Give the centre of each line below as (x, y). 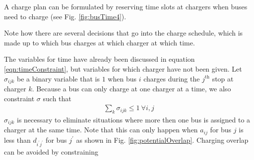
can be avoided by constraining (51, 151)
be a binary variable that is (58, 78)
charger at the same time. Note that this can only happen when (101, 130)
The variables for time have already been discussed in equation (99, 59)
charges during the (172, 78)
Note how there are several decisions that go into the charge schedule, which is (124, 33)
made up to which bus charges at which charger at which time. (99, 42)
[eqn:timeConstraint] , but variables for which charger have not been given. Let (123, 68)
